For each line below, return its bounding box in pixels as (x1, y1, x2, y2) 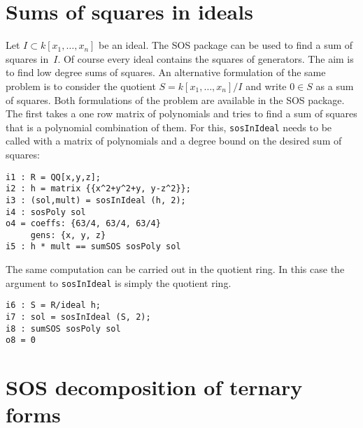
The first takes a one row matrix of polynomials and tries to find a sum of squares (6, 106, 357, 121)
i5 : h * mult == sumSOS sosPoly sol (6, 242, 181, 252)
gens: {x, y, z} (30, 230, 106, 240)
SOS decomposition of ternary (6, 373, 303, 401)
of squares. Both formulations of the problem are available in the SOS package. (6, 92, 345, 107)
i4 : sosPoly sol (6, 207, 86, 217)
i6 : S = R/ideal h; (6, 300, 101, 311)
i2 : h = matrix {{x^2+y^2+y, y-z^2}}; (6, 184, 191, 194)
